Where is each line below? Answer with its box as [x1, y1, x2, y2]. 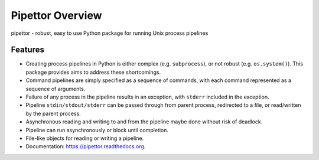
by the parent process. [25, 110, 81, 117]
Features [11, 45, 44, 55]
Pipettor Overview [11, 9, 103, 22]
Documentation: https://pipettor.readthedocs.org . [25, 143, 146, 150]
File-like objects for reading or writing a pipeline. [25, 135, 144, 142]
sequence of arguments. [25, 85, 86, 92]
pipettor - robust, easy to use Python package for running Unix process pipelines [11, 30, 209, 37]
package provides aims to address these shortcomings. [25, 68, 161, 76]
